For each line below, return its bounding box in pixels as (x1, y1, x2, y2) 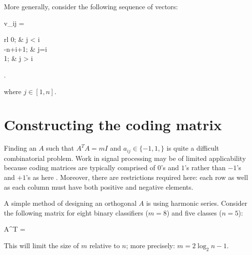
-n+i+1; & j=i (4, 43, 47, 54)
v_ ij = (4, 18, 24, 28)
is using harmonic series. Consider (146, 198, 248, 208)
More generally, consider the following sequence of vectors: (4, 1, 178, 11)
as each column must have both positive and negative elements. (4, 181, 194, 192)
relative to (89, 240, 120, 250)
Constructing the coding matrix (4, 115, 222, 135)
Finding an (4, 143, 37, 153)
